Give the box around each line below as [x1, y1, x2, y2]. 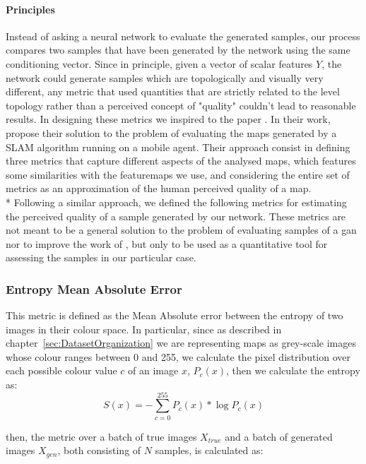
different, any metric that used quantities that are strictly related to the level [6, 84, 340, 99]
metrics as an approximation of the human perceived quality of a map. [6, 181, 312, 196]
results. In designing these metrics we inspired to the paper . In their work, [6, 112, 331, 126]
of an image [128, 363, 179, 378]
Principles [6, 1, 55, 16]
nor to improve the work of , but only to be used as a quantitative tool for [6, 236, 328, 251]
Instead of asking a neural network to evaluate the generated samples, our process [6, 28, 360, 43]
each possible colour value [6, 363, 117, 378]
